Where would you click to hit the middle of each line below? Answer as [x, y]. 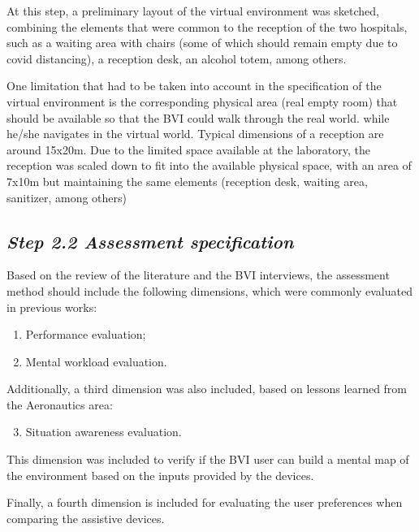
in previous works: [52, 307]
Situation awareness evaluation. [104, 432]
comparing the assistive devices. [86, 518]
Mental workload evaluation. [96, 361]
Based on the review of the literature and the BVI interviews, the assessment [198, 275]
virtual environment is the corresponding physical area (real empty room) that [202, 101]
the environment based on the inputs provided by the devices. [160, 475]
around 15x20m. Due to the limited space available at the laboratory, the [189, 149]
